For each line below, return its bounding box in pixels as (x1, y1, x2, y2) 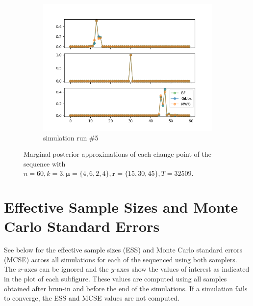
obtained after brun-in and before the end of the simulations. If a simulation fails (4, 283, 248, 293)
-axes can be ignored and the (22, 264, 109, 274)
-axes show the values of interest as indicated (114, 264, 250, 274)
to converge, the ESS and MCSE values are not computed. (4, 293, 179, 303)
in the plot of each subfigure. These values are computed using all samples (4, 274, 227, 284)
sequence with (24, 158, 66, 168)
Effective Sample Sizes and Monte (4, 197, 238, 217)
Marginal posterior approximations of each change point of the (24, 149, 212, 159)
